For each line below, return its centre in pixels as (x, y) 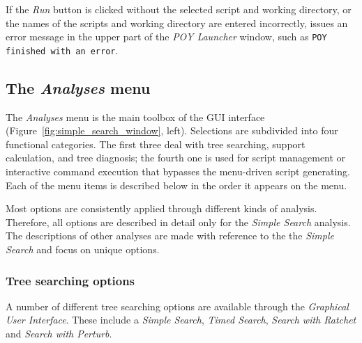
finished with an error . (62, 50)
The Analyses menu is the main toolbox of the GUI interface (135, 117)
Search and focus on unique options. (83, 249)
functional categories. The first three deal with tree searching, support (156, 144)
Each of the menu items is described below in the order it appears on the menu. (176, 185)
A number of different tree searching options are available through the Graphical (177, 306)
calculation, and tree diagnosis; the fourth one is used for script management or (176, 158)
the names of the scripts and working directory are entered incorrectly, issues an (177, 23)
